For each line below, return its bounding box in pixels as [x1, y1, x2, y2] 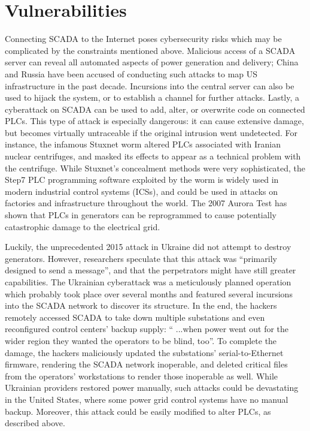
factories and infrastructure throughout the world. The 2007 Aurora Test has [5, 197, 287, 209]
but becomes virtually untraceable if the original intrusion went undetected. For [5, 126, 298, 138]
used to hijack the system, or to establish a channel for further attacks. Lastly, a [5, 91, 300, 104]
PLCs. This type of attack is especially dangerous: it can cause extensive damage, [5, 114, 304, 127]
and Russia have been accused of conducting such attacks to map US [5, 67, 258, 80]
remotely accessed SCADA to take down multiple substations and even [5, 311, 265, 323]
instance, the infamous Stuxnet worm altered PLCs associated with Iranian [5, 138, 281, 150]
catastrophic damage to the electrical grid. [5, 220, 160, 233]
